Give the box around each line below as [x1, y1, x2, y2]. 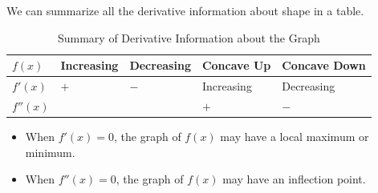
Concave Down [282, 57, 366, 74]
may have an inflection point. [222, 171, 366, 187]
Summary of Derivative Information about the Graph [57, 29, 320, 46]
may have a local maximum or [220, 127, 369, 144]
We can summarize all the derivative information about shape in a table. [6, 2, 364, 18]
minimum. [25, 143, 75, 160]
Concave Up [201, 57, 271, 74]
